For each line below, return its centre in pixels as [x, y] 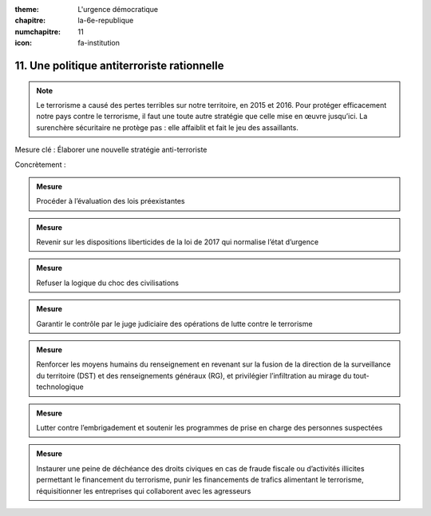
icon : [24, 43]
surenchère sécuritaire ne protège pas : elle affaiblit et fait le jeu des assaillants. [167, 127]
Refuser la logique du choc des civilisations [108, 283]
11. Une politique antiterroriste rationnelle [119, 65]
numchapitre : [38, 31]
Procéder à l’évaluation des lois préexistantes [111, 201]
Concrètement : [40, 165]
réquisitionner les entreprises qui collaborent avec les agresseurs [144, 490]
